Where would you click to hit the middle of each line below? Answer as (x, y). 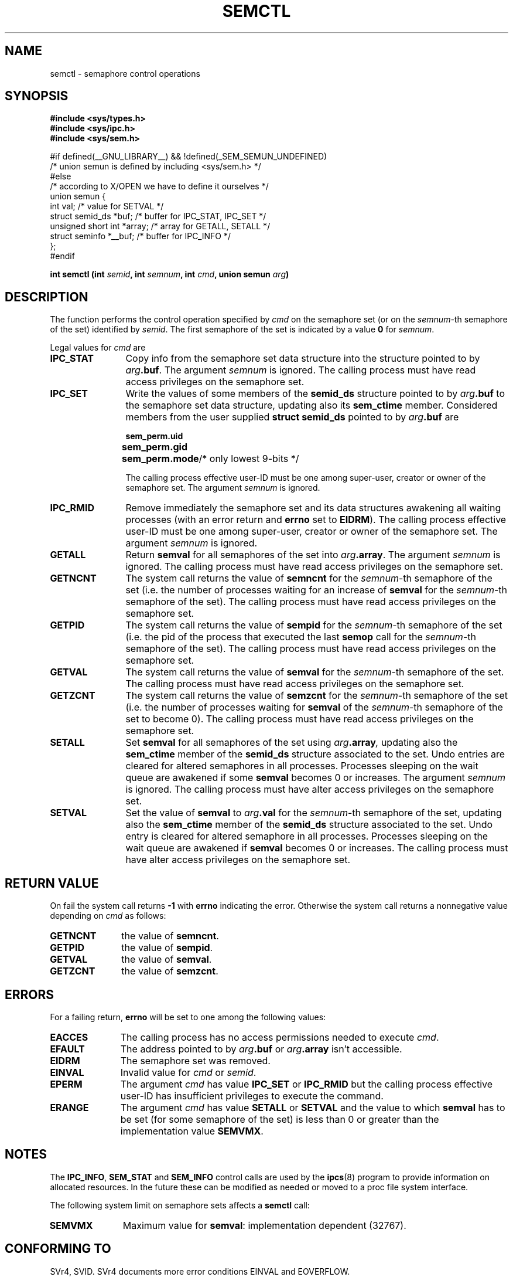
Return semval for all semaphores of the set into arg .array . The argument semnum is (313, 555)
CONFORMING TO (58, 1249)
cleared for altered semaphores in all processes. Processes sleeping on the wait (302, 766)
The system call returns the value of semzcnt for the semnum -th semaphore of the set (317, 696)
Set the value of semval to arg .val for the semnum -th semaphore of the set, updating (314, 813)
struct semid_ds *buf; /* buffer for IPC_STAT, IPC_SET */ (158, 216)
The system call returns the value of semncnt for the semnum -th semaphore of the (309, 578)
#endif (62, 256)
